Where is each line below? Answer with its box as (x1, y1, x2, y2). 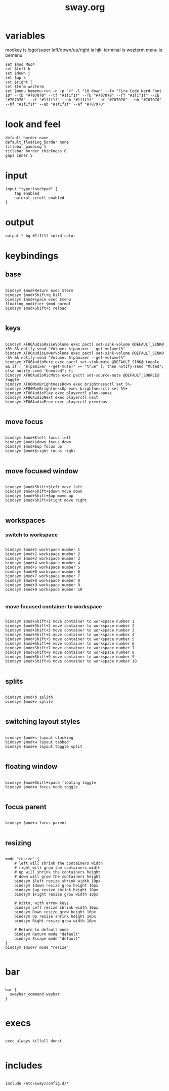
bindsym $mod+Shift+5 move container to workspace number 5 (5, 637, 135, 642)
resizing (5, 838, 32, 847)
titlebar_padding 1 (5, 144, 47, 149)
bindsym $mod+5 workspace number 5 (5, 565, 80, 570)
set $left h (5, 66, 30, 71)
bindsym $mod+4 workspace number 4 (5, 560, 80, 565)
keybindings (5, 250, 59, 262)
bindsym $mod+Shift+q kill (5, 292, 62, 298)
